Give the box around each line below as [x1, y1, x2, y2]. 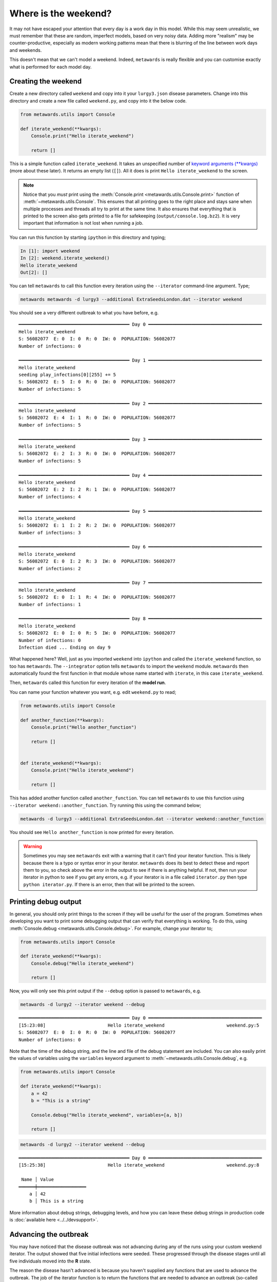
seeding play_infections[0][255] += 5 [18, 372, 116, 378]
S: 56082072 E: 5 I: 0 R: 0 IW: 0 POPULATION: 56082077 [18, 379, 175, 385]
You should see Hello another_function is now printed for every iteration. [9, 829, 174, 835]
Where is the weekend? [9, 8, 112, 19]
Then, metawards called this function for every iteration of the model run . [9, 679, 166, 686]
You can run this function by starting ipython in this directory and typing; [9, 234, 166, 241]
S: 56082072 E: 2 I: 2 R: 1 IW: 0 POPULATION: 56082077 [18, 487, 175, 492]
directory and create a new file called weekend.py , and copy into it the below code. [9, 97, 187, 104]
